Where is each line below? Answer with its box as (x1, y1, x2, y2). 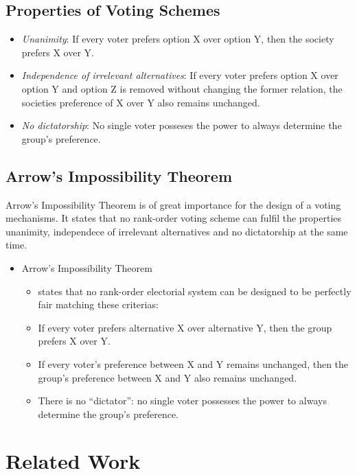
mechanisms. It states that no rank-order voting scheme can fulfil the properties (5, 211, 342, 225)
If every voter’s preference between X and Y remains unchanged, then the (38, 356, 349, 371)
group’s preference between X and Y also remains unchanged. (38, 370, 297, 384)
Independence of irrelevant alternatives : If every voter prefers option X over (21, 68, 338, 82)
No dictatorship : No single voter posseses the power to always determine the (21, 118, 342, 132)
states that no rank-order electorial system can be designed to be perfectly (38, 283, 352, 298)
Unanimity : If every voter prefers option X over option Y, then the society (21, 32, 334, 46)
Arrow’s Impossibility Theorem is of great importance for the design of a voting (5, 197, 341, 211)
